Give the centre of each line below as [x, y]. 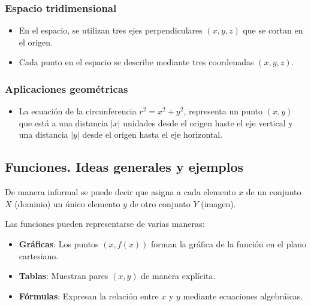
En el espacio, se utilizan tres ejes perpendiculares [111, 30]
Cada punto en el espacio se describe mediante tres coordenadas [136, 62]
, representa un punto [223, 111]
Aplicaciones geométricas [67, 88]
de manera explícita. [178, 276]
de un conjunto [274, 192]
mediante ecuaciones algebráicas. [243, 296]
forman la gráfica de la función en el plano [229, 243]
